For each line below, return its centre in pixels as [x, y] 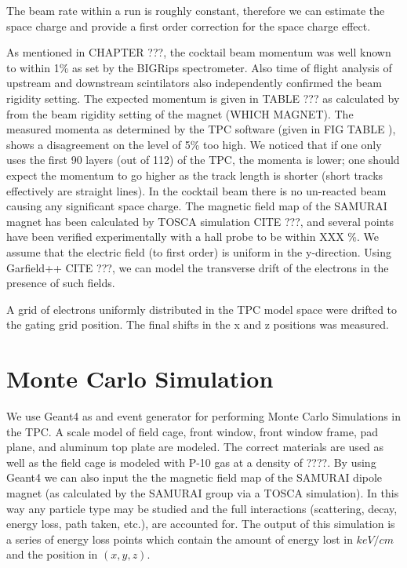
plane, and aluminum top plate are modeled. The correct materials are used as [195, 447]
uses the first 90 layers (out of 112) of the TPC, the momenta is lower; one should [203, 160]
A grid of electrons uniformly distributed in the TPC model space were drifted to [202, 309]
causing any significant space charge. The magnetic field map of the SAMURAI [197, 206]
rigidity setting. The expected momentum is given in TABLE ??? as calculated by [203, 98]
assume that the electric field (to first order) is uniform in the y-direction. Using [199, 251]
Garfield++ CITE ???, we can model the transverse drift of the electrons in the [198, 267]
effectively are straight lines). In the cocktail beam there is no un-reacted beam [196, 190]
